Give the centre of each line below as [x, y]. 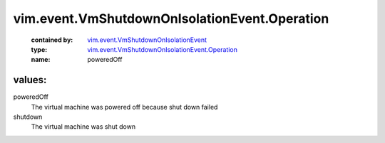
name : [41, 60]
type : [39, 49]
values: [30, 80]
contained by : [52, 40]
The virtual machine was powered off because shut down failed [124, 107]
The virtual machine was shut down [83, 127]
